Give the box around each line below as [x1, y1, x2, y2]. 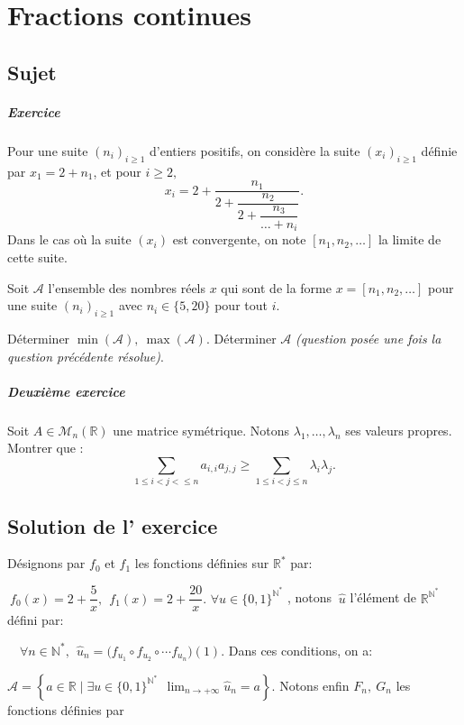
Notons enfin [279, 675, 350, 694]
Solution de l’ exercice [7, 511, 218, 539]
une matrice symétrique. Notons [113, 420, 290, 439]
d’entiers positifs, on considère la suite [149, 141, 360, 160]
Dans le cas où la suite [7, 230, 132, 249]
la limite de [378, 230, 441, 249]
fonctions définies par [7, 700, 124, 719]
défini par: [7, 610, 64, 629]
